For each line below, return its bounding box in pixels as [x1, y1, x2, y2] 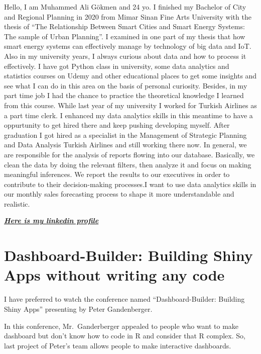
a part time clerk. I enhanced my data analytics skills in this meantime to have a [4, 110, 253, 120]
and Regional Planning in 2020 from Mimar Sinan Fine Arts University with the [4, 11, 251, 22]
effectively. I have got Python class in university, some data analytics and [4, 60, 229, 71]
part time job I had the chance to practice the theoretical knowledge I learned [4, 90, 244, 101]
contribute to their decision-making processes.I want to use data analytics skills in [4, 179, 256, 189]
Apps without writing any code [4, 264, 225, 285]
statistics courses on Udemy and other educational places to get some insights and [4, 70, 257, 81]
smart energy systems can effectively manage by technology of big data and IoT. [4, 41, 251, 51]
